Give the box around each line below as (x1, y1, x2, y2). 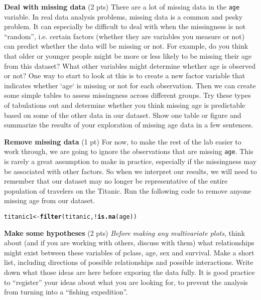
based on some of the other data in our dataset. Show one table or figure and (4, 109, 241, 120)
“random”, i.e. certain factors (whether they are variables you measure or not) (4, 31, 245, 41)
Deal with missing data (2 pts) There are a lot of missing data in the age (4, 2, 240, 12)
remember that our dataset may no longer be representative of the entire (4, 176, 228, 186)
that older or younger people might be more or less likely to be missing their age (4, 51, 252, 61)
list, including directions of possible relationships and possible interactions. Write (4, 257, 253, 267)
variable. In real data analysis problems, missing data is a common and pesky (4, 11, 243, 22)
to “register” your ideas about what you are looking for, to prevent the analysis (4, 276, 248, 287)
